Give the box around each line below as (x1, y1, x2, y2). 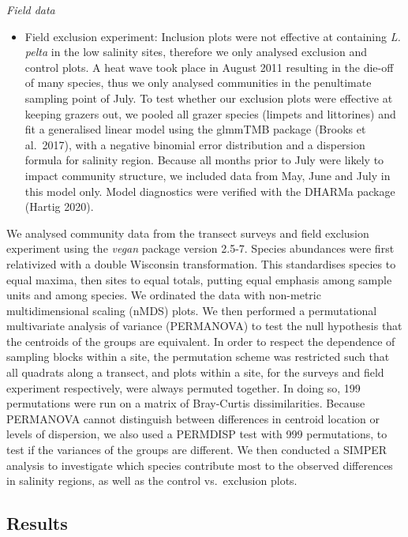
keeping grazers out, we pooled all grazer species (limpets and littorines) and (24, 105, 396, 122)
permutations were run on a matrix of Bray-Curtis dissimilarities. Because (6, 395, 365, 411)
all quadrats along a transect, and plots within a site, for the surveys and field (6, 364, 384, 381)
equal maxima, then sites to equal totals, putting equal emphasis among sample (6, 271, 392, 287)
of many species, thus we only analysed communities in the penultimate (24, 74, 372, 91)
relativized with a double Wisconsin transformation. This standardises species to (6, 255, 396, 272)
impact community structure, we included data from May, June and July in (24, 167, 391, 183)
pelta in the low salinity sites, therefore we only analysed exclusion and (24, 43, 367, 60)
